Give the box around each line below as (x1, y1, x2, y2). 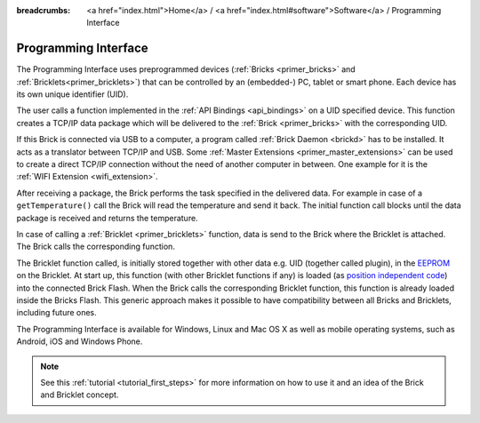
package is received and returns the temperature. (16, 212, 199, 223)
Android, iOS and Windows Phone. (16, 336, 143, 347)
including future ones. (16, 307, 97, 318)
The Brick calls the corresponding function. (16, 241, 175, 252)
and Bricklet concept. (40, 389, 119, 400)
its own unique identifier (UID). (16, 89, 129, 100)
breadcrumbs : (16, 5, 71, 15)
